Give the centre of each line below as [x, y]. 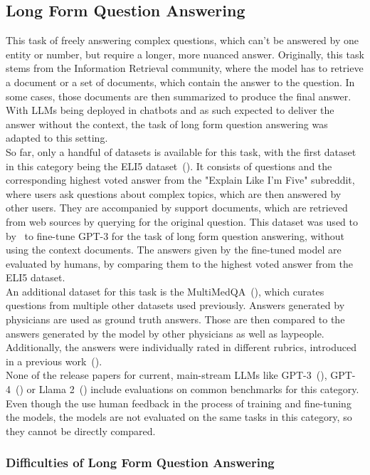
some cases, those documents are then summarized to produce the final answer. [179, 96]
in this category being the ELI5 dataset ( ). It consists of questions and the [169, 166]
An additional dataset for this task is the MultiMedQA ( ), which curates [165, 291]
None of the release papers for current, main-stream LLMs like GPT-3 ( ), [166, 375]
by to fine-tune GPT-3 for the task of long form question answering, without [175, 235]
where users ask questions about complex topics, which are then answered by [174, 193]
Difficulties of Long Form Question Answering [140, 463]
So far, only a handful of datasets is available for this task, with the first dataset [181, 151]
